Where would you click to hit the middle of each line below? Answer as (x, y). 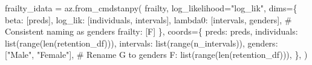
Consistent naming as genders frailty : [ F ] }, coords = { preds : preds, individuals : (151, 31)
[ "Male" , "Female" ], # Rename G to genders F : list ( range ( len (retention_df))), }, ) (156, 55)
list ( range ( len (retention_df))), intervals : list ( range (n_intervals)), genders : (141, 43)
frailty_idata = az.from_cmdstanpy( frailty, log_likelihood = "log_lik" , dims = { (151, 8)
